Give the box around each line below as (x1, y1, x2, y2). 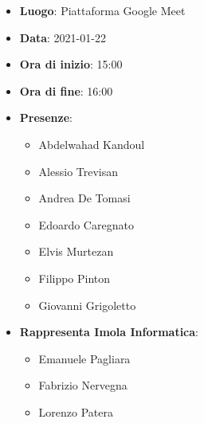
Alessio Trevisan (38, 163, 119, 179)
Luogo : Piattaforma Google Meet (19, 2, 186, 18)
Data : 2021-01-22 (19, 29, 106, 45)
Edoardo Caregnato (38, 216, 134, 233)
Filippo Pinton (38, 269, 111, 286)
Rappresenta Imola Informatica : (19, 323, 199, 340)
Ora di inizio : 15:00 (19, 56, 123, 72)
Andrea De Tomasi (38, 190, 131, 206)
